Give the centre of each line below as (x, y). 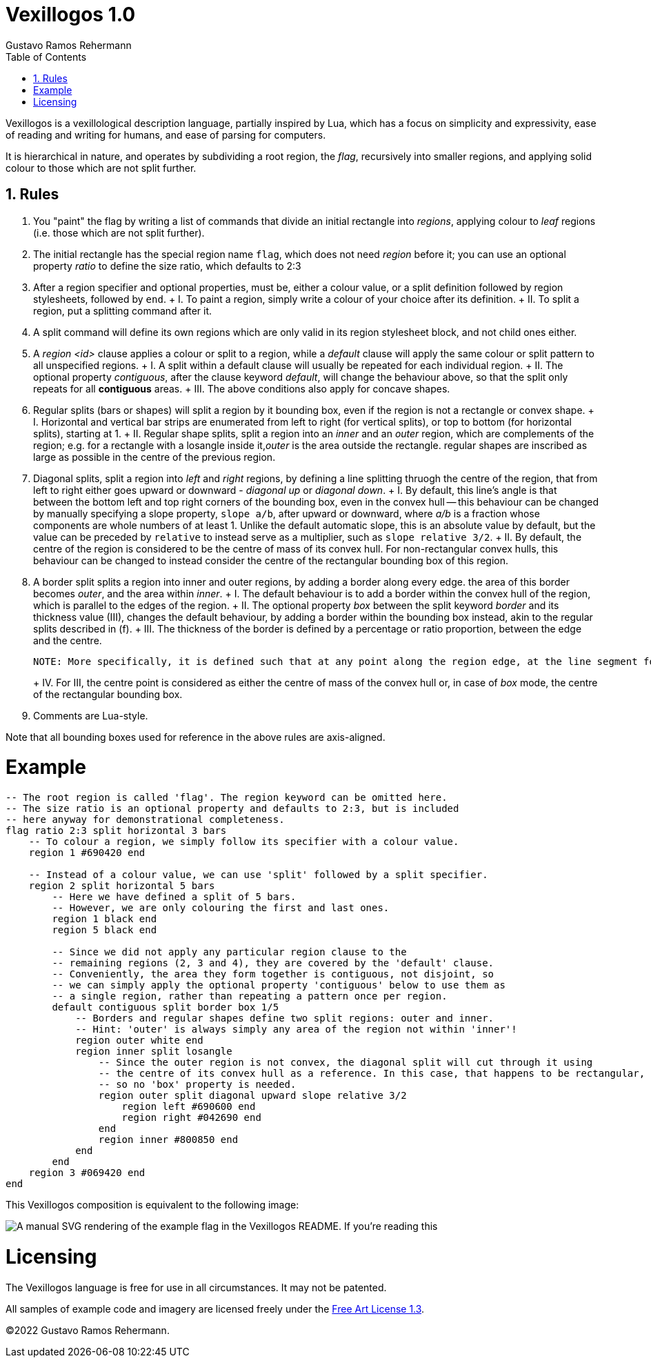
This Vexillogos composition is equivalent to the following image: (152, 1205)
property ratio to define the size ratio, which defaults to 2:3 (167, 266)
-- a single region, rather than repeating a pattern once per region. (250, 996)
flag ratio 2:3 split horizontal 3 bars (116, 831)
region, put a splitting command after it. (123, 310)
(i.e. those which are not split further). (119, 232)
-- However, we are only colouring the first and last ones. (221, 908)
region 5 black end (104, 930)
